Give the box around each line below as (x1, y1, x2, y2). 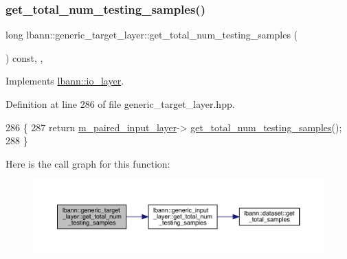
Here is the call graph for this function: (5, 156, 170, 170)
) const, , (5, 50, 43, 65)
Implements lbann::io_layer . (5, 74, 124, 88)
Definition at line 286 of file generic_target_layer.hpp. (5, 97, 235, 111)
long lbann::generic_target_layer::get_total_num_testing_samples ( (5, 27, 298, 42)
